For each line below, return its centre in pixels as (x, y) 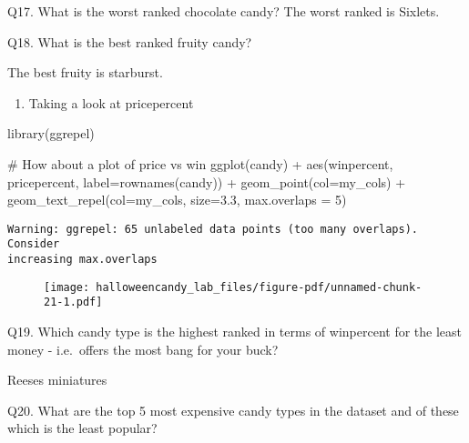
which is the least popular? (82, 428)
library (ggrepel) (51, 133)
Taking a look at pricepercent (111, 102)
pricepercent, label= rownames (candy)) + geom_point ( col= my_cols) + (207, 181)
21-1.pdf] (73, 302)
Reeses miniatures (57, 380)
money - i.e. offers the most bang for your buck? (143, 349)
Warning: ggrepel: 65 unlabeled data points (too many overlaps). (213, 229)
